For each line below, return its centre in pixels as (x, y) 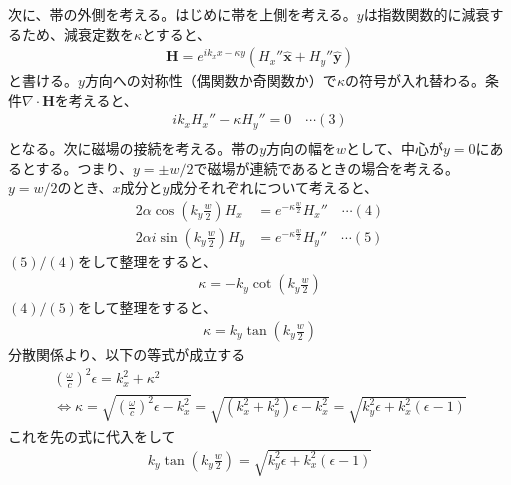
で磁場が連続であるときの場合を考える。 (326, 167)
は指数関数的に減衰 (426, 14)
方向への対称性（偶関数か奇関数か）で (210, 80)
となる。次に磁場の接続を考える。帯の (134, 147)
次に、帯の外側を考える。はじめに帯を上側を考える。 (182, 14)
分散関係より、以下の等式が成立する (127, 354)
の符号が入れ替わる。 (414, 80)
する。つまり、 (84, 167)
